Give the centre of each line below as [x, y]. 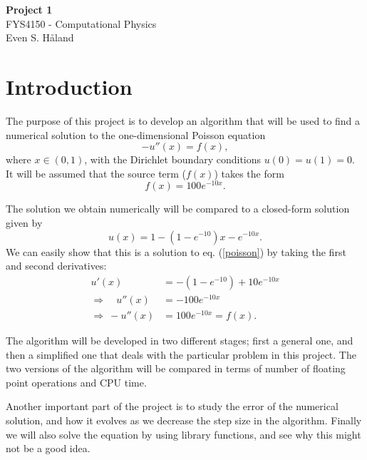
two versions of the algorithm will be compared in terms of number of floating [176, 368]
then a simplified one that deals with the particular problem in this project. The [181, 354]
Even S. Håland [40, 37]
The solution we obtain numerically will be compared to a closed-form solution [178, 209]
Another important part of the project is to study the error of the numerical [172, 406]
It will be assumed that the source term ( [96, 173]
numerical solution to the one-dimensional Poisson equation [136, 134]
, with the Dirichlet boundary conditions [173, 159]
